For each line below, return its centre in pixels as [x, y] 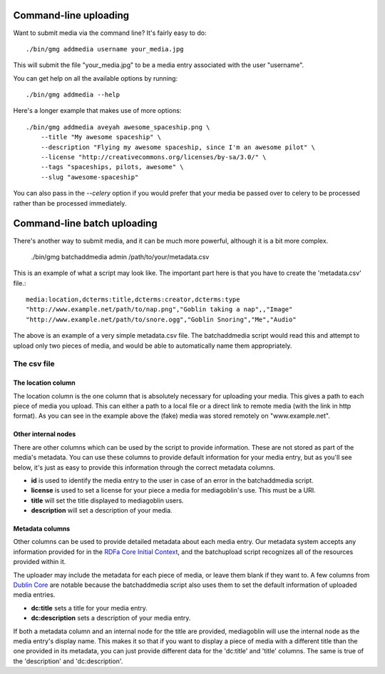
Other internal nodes [45, 434]
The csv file [34, 364]
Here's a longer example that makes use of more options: [97, 111]
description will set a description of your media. [102, 510]
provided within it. [40, 562]
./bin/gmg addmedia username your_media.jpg [105, 49]
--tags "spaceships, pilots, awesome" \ [112, 167]
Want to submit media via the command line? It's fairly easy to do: [110, 33]
